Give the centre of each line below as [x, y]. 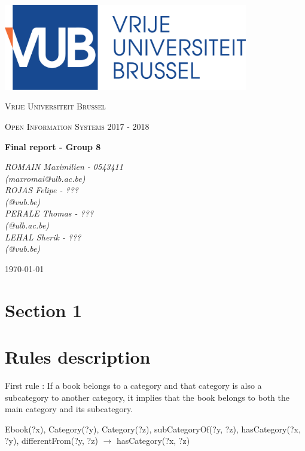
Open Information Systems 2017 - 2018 [77, 126]
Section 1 [44, 310]
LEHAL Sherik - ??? [43, 237]
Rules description [78, 357]
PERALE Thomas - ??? [49, 213]
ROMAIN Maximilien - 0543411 [64, 167]
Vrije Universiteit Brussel [55, 106]
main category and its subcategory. [69, 409]
